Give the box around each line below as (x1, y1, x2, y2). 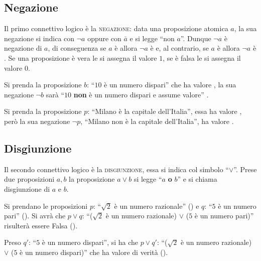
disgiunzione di (4, 183, 50, 194)
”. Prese (233, 164, 257, 174)
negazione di (4, 43, 42, 53)
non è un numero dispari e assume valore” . (73, 89, 209, 99)
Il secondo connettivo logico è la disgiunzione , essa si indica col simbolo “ (4, 164, 229, 174)
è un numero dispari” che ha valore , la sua (104, 79, 236, 90)
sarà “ (46, 89, 65, 99)
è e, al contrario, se (150, 43, 209, 53)
